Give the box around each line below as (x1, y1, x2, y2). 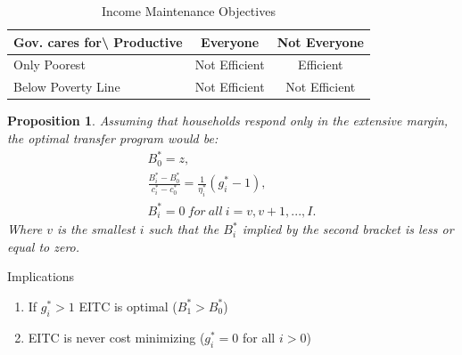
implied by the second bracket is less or (242, 220, 454, 238)
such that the (148, 220, 219, 238)
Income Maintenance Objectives (102, 2, 276, 20)
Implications (7, 267, 75, 286)
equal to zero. (7, 237, 80, 255)
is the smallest (57, 220, 136, 238)
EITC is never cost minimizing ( (28, 327, 205, 346)
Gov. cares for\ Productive (13, 32, 183, 51)
